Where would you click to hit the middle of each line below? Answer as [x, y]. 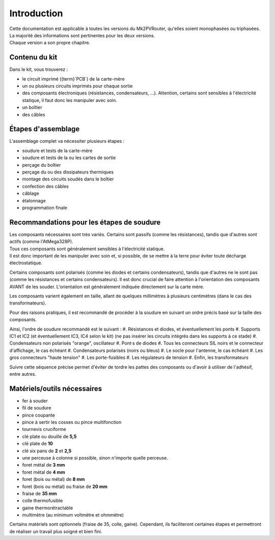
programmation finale [45, 208]
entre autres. [23, 374]
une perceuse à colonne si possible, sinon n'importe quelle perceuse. [95, 458]
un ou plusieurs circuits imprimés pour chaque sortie [77, 86]
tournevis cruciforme [44, 429]
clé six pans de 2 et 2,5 [47, 451]
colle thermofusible [43, 501]
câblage [31, 193]
